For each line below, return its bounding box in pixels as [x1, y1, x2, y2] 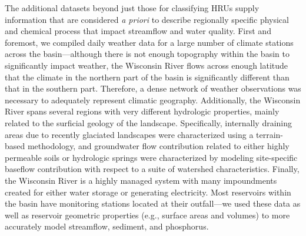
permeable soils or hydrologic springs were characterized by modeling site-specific [5, 151, 298, 163]
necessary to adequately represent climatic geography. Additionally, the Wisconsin [5, 93, 301, 106]
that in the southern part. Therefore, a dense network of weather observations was [5, 82, 301, 95]
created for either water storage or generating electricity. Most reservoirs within [5, 186, 291, 198]
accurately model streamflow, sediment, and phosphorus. [5, 220, 209, 232]
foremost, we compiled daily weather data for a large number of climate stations [5, 36, 294, 48]
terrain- [256, 128, 284, 140]
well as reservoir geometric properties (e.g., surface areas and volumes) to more [5, 208, 290, 221]
